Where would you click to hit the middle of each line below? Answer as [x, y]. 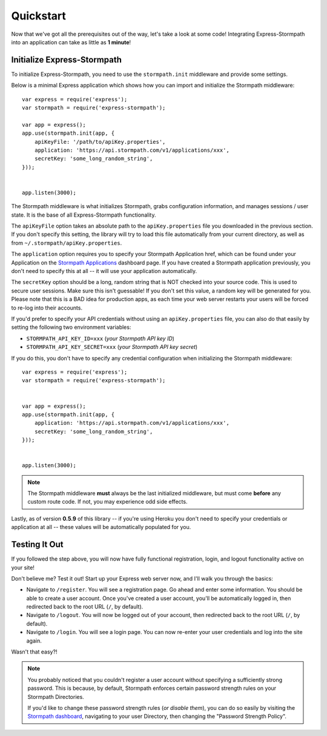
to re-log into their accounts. [47, 308]
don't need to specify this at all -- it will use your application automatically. [104, 271]
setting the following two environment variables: [71, 327]
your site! [23, 567]
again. [34, 641]
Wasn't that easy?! [34, 652]
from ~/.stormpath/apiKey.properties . [67, 243]
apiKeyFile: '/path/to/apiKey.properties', [100, 142]
